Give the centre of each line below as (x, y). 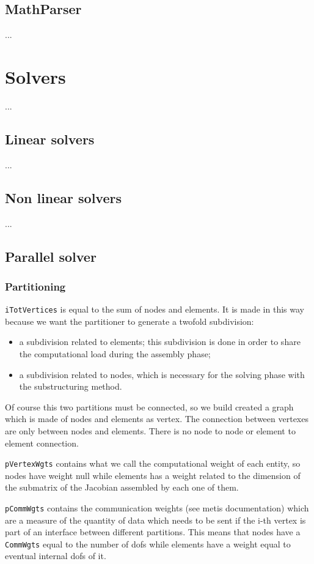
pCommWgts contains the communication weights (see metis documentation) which (157, 507)
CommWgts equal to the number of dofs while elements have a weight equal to (148, 544)
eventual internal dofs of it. (56, 556)
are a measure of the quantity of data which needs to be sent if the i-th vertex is (155, 520)
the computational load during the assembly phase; (115, 353)
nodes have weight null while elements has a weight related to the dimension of (153, 475)
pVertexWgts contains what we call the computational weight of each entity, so (153, 463)
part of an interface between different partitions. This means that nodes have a (153, 532)
